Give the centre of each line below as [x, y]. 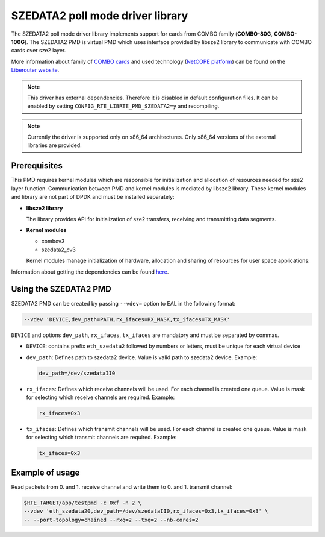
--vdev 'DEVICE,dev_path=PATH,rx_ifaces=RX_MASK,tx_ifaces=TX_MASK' [127, 319]
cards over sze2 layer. [39, 51]
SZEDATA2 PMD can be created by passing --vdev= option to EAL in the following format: [123, 303]
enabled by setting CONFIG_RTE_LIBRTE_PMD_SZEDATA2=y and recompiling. [123, 106]
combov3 [53, 241]
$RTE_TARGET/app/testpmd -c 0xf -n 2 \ [82, 503]
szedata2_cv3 [59, 250]
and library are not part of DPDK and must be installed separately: [93, 197]
